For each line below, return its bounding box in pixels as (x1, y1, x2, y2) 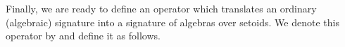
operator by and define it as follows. (6, 28, 161, 43)
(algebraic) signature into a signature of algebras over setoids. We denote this (6, 15, 339, 29)
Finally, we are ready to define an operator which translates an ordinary (6, 1, 317, 15)
